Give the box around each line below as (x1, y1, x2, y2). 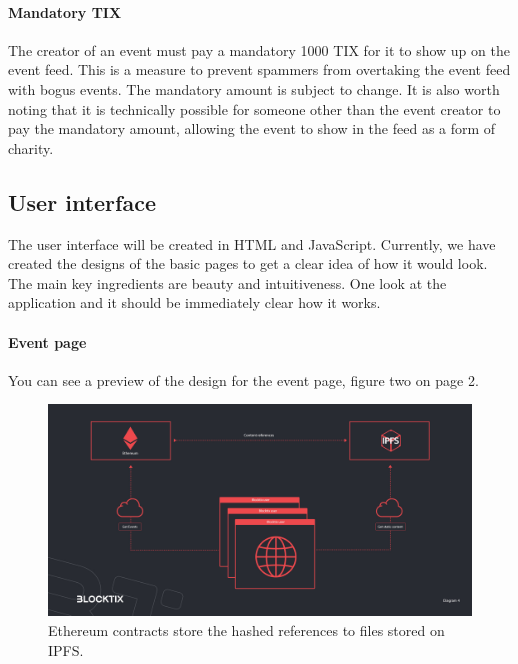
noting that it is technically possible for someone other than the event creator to (8, 98, 501, 119)
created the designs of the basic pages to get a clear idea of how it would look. (8, 253, 488, 274)
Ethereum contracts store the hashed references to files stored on (48, 619, 445, 640)
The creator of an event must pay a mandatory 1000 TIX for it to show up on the (8, 39, 510, 60)
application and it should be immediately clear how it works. (8, 292, 381, 313)
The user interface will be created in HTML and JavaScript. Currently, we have (8, 233, 496, 254)
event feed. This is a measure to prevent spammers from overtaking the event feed (8, 59, 511, 80)
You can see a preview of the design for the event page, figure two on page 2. (8, 369, 479, 390)
